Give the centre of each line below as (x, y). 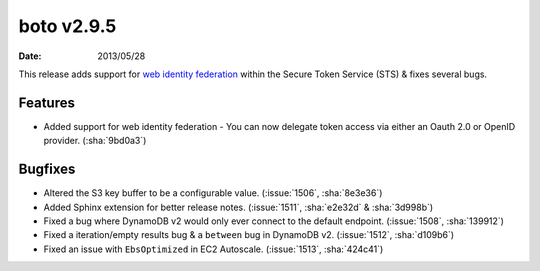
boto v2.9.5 (67, 26)
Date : (30, 56)
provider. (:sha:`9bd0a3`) (95, 141)
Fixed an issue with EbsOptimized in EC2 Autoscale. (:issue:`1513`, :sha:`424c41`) (213, 249)
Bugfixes (47, 169)
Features (46, 102)
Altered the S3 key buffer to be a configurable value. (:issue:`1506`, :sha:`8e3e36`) (213, 193)
